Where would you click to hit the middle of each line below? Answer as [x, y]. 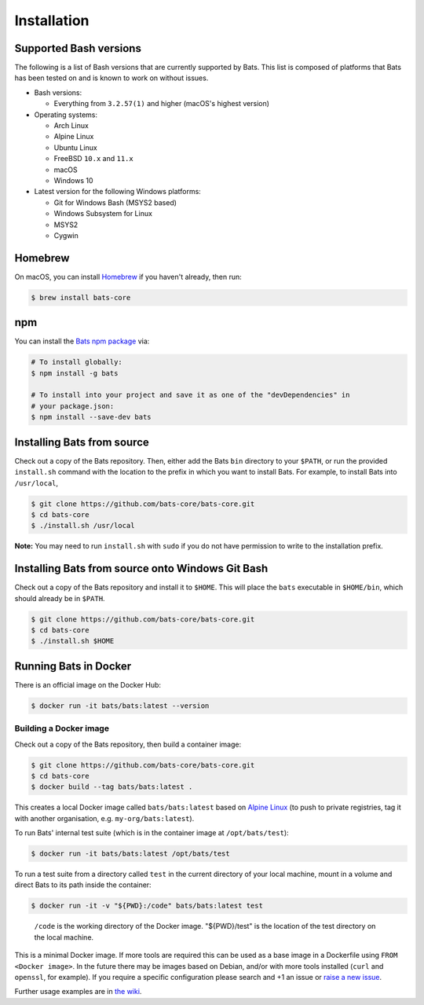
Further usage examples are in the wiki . [78, 992]
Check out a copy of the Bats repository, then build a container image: [128, 744]
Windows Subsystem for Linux [103, 214]
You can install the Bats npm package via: [82, 341]
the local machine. [64, 937]
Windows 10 [73, 180]
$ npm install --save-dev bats [91, 417]
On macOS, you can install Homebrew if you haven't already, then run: [128, 277]
